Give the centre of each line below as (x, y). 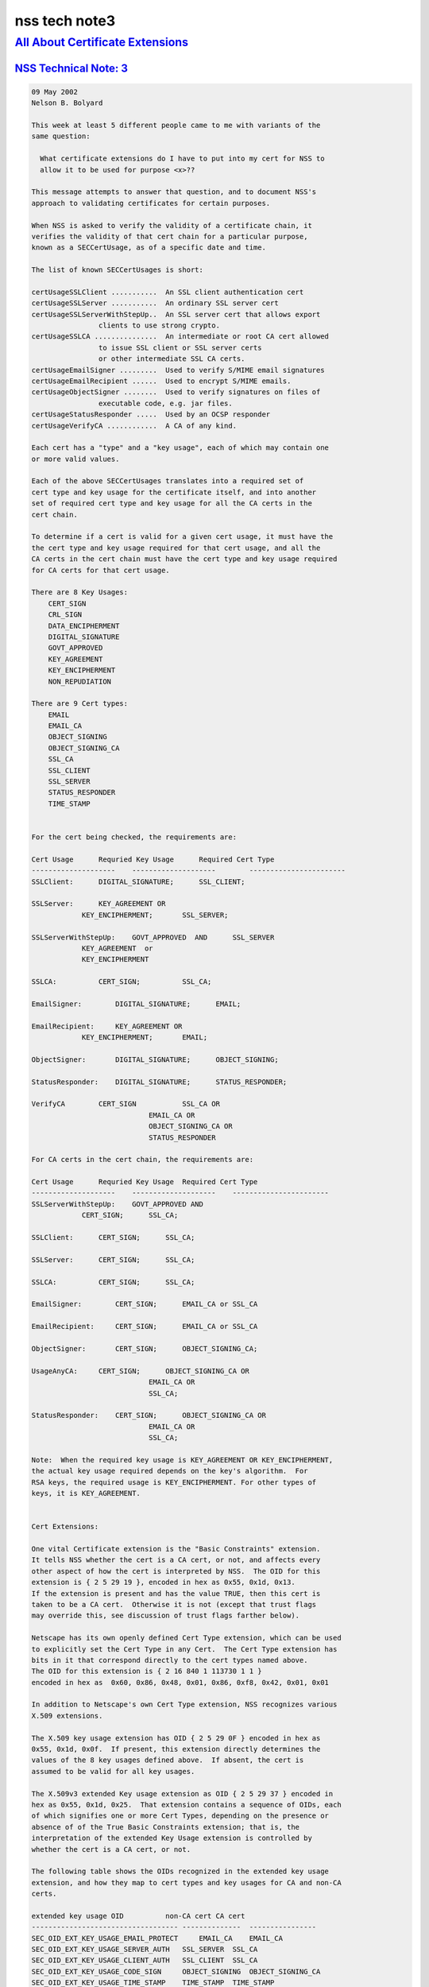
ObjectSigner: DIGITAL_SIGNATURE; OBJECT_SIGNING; (155, 1059)
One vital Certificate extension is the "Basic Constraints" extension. (176, 1549)
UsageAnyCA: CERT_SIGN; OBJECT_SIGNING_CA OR (140, 1371)
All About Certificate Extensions (102, 42)
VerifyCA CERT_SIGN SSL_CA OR (126, 1104)
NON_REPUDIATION (79, 681)
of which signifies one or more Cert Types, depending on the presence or (180, 1816)
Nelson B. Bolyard (67, 103)
